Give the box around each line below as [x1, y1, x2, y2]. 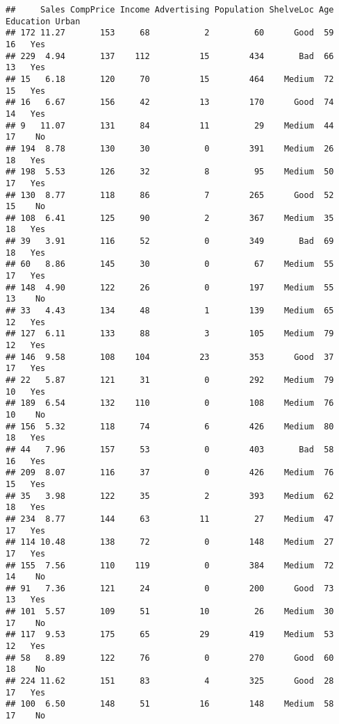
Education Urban [6, 16, 81, 26]
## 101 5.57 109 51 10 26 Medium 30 [6, 607, 334, 617]
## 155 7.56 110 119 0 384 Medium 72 [6, 560, 334, 570]
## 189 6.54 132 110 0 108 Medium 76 [6, 398, 334, 409]
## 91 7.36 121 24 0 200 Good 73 [6, 583, 334, 593]
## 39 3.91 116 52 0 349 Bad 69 [6, 236, 334, 247]
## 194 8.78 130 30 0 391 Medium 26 [6, 143, 334, 154]
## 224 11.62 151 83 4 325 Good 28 [6, 676, 334, 686]
